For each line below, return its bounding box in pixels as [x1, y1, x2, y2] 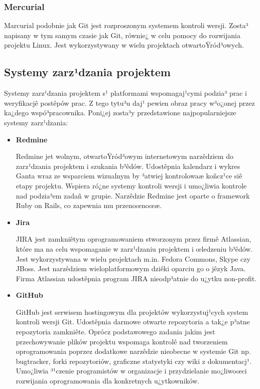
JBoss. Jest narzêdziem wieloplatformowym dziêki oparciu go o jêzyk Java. [16, 263, 246, 274]
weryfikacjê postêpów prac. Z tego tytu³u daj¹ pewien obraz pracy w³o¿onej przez [4, 97, 255, 108]
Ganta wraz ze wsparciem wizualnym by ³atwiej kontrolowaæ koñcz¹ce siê [16, 170, 242, 181]
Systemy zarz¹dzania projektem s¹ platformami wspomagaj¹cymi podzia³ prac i [4, 88, 247, 98]
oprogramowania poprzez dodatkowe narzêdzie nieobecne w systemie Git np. [16, 346, 251, 356]
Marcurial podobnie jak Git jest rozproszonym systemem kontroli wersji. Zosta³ [4, 20, 248, 31]
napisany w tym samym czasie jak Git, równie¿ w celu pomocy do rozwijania [4, 30, 240, 40]
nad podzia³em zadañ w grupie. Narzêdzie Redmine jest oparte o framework [16, 190, 250, 201]
